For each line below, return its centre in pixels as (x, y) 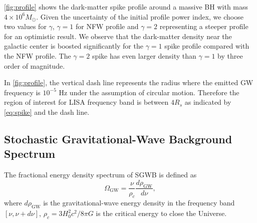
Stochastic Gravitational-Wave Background (118, 139)
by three (230, 55)
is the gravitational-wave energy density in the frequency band (139, 203)
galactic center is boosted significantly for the (74, 46)
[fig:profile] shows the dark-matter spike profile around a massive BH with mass (126, 7)
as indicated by (208, 102)
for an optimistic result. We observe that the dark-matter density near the (118, 36)
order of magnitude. (35, 65)
